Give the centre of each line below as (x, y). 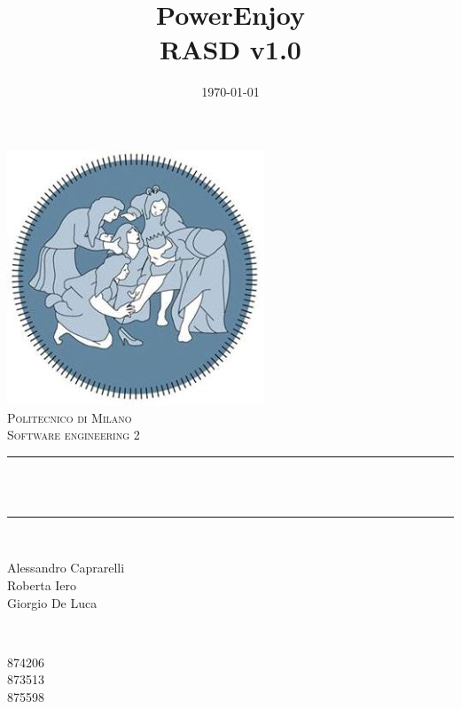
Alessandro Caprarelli (66, 568)
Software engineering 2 (74, 435)
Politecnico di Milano (70, 417)
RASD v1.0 (230, 49)
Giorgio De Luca (52, 602)
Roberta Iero (42, 585)
